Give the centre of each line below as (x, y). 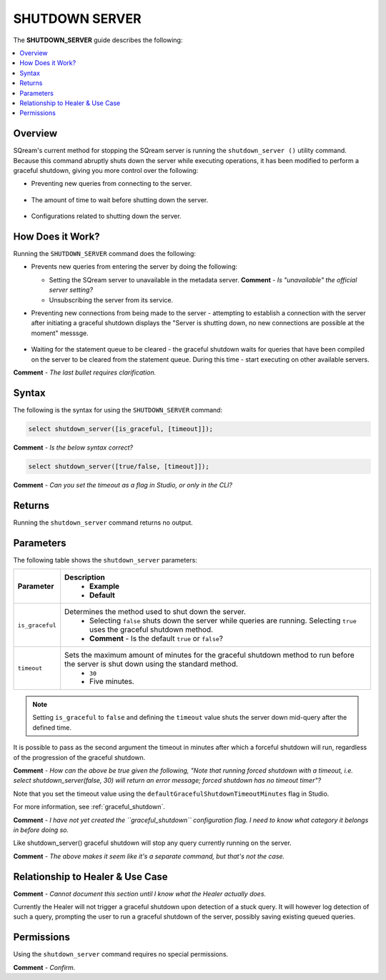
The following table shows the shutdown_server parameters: (105, 560)
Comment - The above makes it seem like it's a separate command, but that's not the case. (149, 856)
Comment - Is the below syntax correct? (73, 447)
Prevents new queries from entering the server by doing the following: (134, 267)
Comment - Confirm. (44, 967)
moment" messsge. (60, 333)
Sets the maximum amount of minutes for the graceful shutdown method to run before (209, 655)
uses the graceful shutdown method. (152, 629)
